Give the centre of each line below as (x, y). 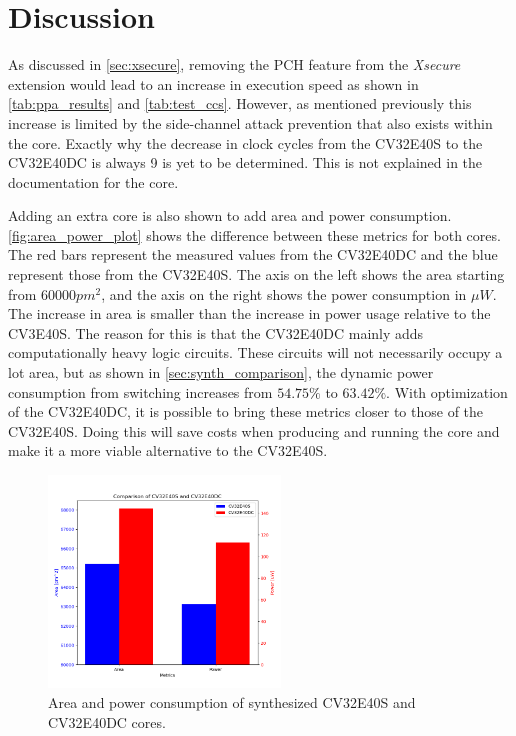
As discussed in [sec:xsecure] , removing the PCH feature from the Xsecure (234, 64)
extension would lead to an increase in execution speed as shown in (213, 83)
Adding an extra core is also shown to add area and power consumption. (230, 215)
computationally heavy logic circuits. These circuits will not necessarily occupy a (255, 352)
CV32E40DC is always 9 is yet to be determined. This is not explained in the (245, 162)
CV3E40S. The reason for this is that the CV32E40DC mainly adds (216, 332)
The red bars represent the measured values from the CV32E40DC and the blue (253, 254)
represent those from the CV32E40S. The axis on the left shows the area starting (256, 274)
